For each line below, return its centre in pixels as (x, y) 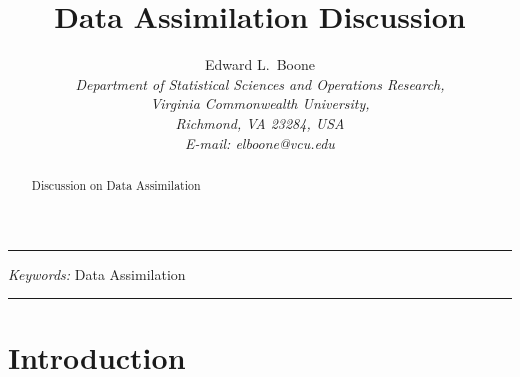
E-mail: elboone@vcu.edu (260, 142)
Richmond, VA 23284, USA (260, 122)
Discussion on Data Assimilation (116, 184)
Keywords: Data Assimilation (97, 273)
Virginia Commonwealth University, (260, 103)
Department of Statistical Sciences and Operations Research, (260, 83)
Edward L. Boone (260, 64)
